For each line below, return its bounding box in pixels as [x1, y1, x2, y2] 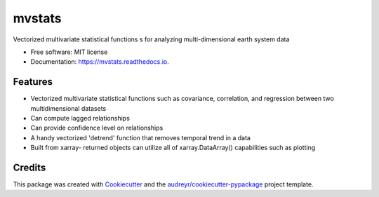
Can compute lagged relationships [30, 114, 130, 123]
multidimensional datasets [30, 104, 107, 112]
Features [13, 76, 53, 88]
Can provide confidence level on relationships [30, 123, 164, 133]
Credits [13, 162, 46, 173]
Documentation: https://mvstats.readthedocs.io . [30, 57, 170, 66]
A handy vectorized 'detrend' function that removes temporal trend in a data [30, 133, 251, 142]
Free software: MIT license [30, 48, 108, 56]
